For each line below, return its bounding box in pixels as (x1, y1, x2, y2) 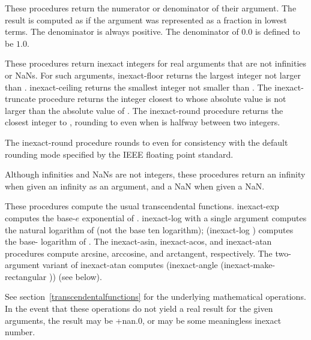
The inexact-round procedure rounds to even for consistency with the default (5, 136, 288, 148)
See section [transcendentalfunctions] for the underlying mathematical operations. (5, 290, 306, 303)
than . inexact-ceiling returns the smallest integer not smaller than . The (5, 80, 272, 93)
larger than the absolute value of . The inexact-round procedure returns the (5, 104, 283, 116)
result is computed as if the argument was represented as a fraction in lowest (5, 13, 288, 26)
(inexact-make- (220, 258, 276, 271)
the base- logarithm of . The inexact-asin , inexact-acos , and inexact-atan (5, 235, 272, 248)
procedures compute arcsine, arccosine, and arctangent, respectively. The (5, 246, 273, 259)
